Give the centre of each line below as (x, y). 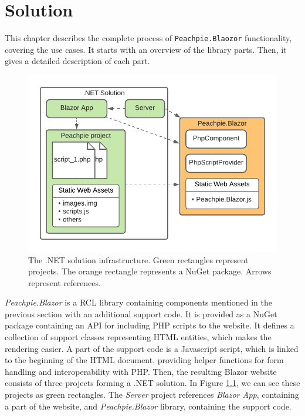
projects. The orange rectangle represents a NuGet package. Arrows (150, 271)
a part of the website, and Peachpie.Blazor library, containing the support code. (148, 406)
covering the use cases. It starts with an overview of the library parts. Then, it (146, 49)
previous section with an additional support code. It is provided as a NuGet (141, 313)
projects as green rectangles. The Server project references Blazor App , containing (152, 395)
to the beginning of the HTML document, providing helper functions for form (144, 360)
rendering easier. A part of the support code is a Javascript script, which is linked (152, 348)
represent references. (65, 282)
